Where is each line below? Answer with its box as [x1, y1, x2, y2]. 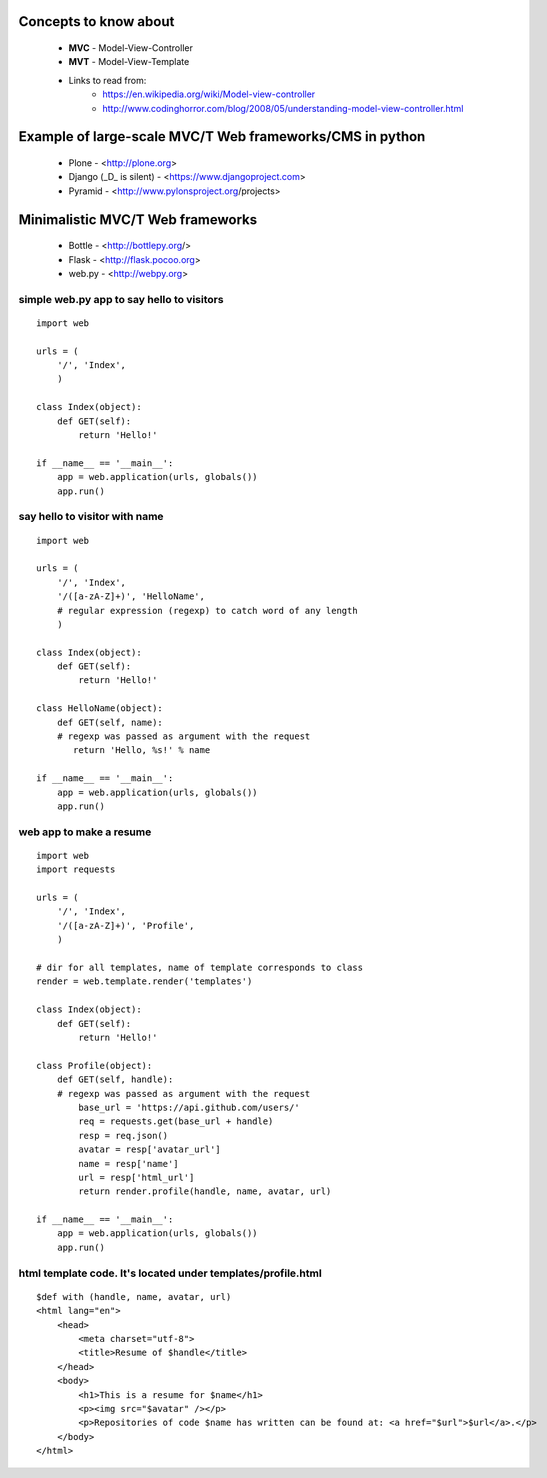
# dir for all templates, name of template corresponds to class [36, 962, 364, 974]
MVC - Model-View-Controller [68, 42, 194, 54]
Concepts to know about [18, 13, 175, 30]
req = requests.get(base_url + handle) [78, 1116, 274, 1127]
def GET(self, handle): [56, 1074, 174, 1085]
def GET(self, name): [56, 716, 164, 728]
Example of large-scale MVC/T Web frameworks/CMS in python [18, 128, 426, 145]
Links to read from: [68, 74, 147, 86]
